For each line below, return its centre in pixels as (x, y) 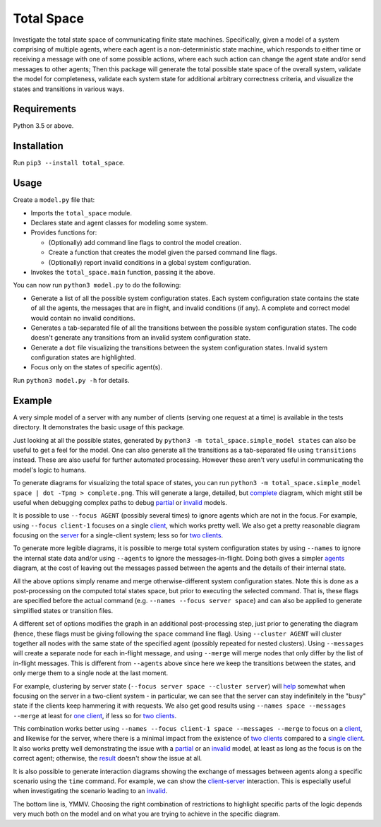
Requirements (45, 109)
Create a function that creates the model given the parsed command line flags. (163, 252)
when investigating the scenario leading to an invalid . (90, 791)
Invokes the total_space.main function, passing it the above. (123, 272)
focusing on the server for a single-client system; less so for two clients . (118, 535)
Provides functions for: (64, 232)
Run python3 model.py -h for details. (71, 380)
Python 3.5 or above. (43, 126)
